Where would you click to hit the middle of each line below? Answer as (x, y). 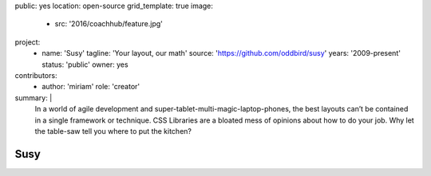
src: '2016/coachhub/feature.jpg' (109, 24)
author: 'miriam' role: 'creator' (91, 87)
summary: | (34, 98)
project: (28, 42)
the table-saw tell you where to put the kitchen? (113, 131)
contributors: (36, 75)
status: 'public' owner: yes (85, 65)
